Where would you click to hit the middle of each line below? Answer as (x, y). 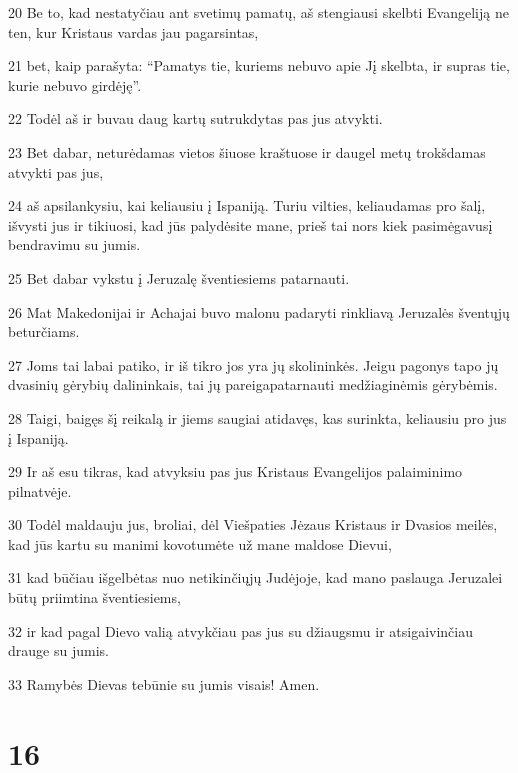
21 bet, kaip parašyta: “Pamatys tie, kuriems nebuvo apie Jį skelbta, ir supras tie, (259, 65)
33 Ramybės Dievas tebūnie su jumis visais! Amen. (164, 683)
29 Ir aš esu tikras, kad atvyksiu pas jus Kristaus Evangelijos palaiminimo (235, 471)
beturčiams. (44, 331)
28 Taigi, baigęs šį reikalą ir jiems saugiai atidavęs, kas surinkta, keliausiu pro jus (257, 417)
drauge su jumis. (58, 650)
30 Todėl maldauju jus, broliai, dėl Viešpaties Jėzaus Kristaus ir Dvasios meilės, (253, 524)
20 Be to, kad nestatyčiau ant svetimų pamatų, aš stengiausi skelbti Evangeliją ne (258, 12)
